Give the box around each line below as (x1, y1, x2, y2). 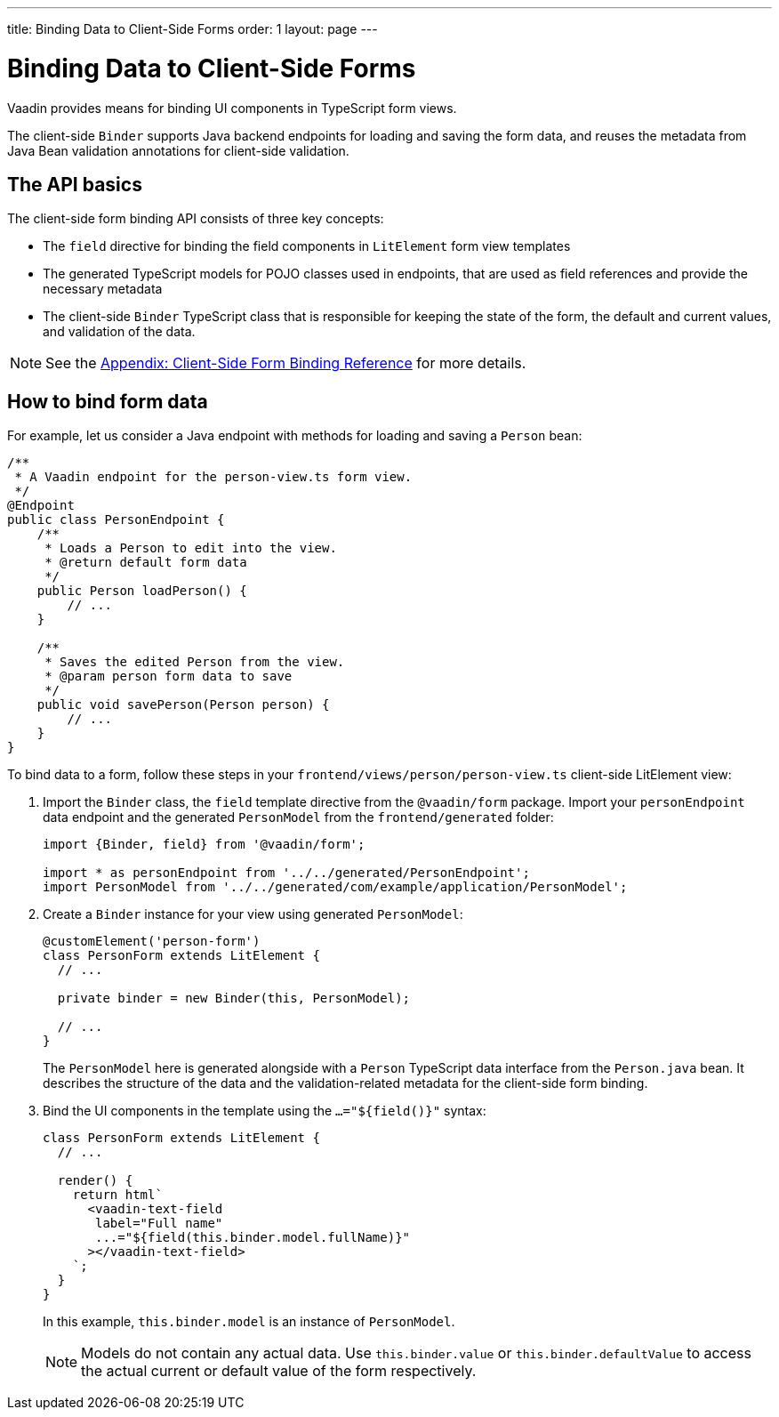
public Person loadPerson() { (36, 584, 247, 599)
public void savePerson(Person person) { (36, 697, 330, 713)
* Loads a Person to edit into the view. (44, 541, 337, 556)
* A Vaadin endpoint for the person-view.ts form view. (14, 470, 413, 485)
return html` (72, 1188, 163, 1203)
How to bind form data (7, 390, 208, 413)
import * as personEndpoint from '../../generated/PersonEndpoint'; (43, 865, 530, 881)
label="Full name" (95, 1216, 223, 1231)
